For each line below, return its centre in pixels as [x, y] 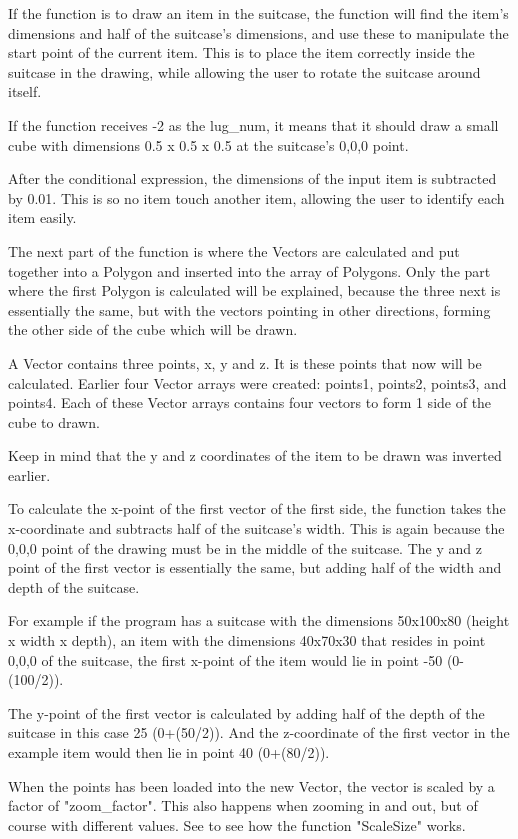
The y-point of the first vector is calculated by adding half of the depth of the [246, 712]
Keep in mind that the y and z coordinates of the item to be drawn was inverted [255, 455]
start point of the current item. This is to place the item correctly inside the [241, 52]
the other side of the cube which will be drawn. [153, 329]
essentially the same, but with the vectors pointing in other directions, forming [249, 309]
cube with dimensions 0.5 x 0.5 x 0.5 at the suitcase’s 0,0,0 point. [208, 144]
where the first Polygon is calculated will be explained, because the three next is [254, 290]
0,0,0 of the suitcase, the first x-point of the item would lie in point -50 [225, 659]
